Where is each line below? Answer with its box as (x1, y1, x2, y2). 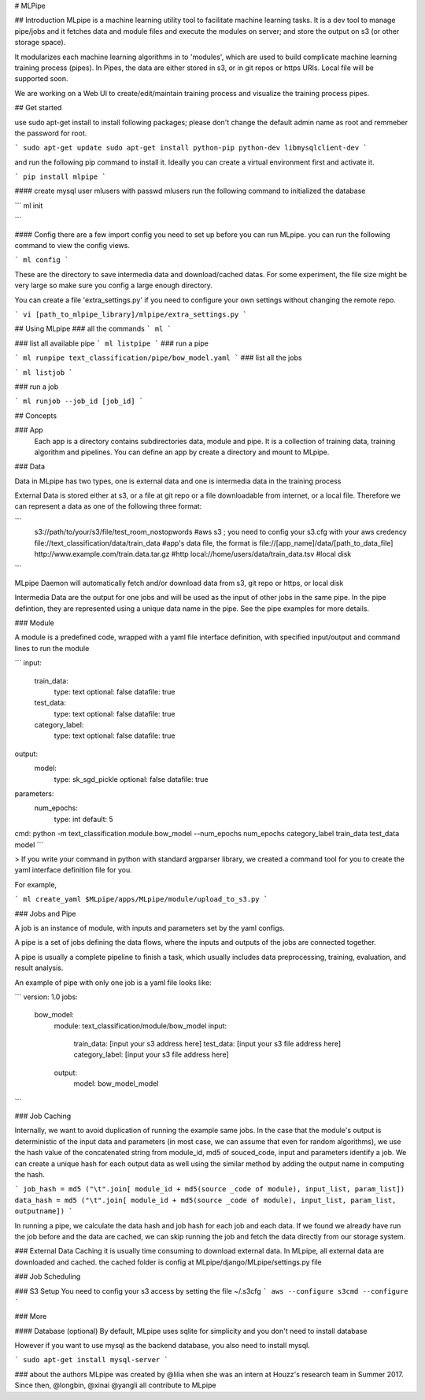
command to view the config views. (14, 241, 130, 250)
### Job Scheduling (14, 1272, 81, 1281)
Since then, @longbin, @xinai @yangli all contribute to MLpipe (14, 1380, 216, 1390)
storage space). (14, 38, 66, 47)
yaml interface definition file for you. (14, 865, 133, 875)
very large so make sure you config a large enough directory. (14, 280, 213, 291)
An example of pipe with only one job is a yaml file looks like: (14, 977, 212, 987)
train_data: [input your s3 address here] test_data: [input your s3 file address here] (73, 1039, 342, 1049)
